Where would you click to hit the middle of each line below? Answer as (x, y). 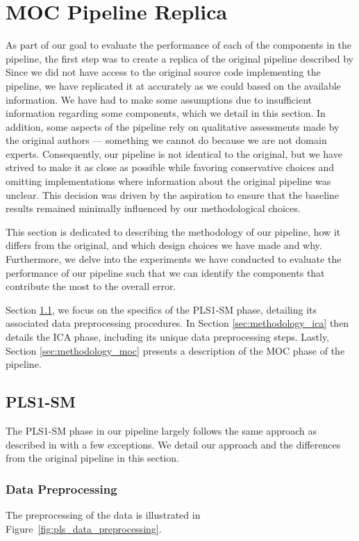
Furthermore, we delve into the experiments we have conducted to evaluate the (174, 259)
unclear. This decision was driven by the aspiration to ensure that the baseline (173, 194)
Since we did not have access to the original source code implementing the (163, 72)
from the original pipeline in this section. (92, 458)
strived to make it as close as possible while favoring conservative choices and (170, 167)
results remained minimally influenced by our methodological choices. (153, 208)
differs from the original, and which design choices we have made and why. (164, 245)
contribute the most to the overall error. (91, 286)
